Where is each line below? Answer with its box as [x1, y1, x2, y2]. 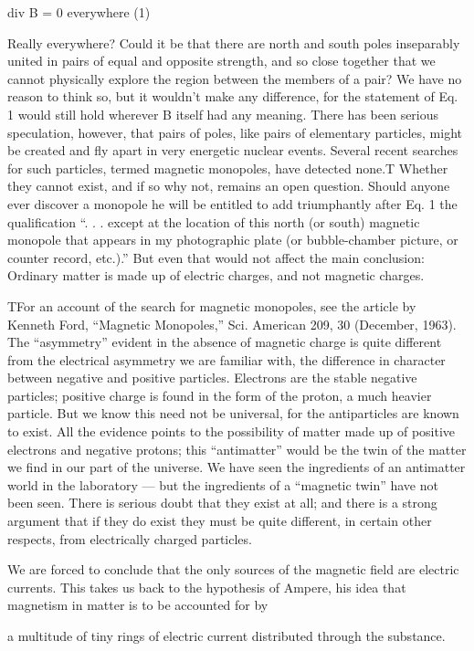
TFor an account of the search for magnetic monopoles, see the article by [7, 296, 416, 315]
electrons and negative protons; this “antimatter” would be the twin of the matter [7, 439, 467, 458]
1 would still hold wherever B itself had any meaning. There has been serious [7, 104, 439, 123]
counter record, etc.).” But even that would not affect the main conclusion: [7, 247, 425, 267]
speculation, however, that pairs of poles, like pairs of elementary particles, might [7, 122, 462, 142]
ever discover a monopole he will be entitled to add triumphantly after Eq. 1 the [7, 194, 458, 213]
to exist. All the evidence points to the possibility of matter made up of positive [7, 422, 456, 441]
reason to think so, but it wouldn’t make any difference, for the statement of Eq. [7, 87, 458, 106]
